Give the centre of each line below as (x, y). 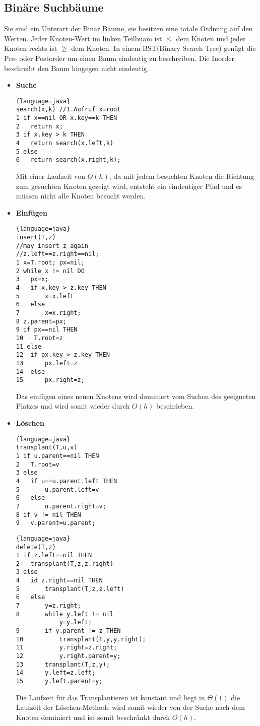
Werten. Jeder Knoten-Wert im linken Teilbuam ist (83, 38)
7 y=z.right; (48, 606)
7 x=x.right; (48, 313)
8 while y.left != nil (65, 614)
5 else (27, 151)
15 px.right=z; (50, 380)
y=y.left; (76, 622)
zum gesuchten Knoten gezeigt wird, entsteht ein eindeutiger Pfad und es (129, 186)
